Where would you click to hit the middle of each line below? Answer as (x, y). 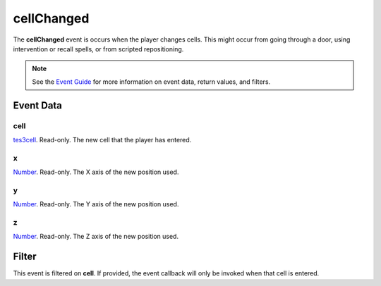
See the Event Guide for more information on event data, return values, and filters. (151, 82)
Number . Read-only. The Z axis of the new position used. (96, 237)
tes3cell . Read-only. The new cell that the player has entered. (102, 139)
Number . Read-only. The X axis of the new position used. (96, 172)
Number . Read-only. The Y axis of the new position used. (96, 204)
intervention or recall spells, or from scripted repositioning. (98, 49)
